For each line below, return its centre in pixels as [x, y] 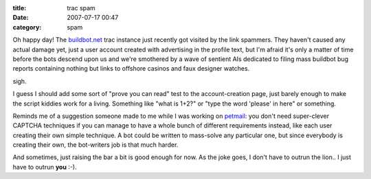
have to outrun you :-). [45, 167]
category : [27, 27]
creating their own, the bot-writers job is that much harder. [95, 145]
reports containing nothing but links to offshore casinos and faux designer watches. [131, 69]
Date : [21, 18]
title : [20, 8]
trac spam [81, 8]
